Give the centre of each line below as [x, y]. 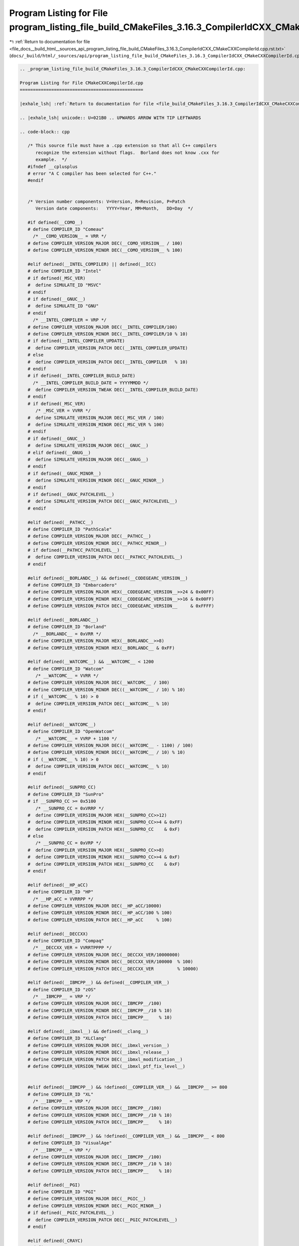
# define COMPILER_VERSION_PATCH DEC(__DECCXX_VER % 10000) [113, 969]
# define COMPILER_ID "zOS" [62, 990]
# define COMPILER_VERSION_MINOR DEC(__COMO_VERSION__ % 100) [105, 250]
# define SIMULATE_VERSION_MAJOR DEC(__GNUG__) [88, 459]
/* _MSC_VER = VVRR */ [63, 411]
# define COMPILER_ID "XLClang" [67, 1038]
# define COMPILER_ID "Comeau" [66, 230]
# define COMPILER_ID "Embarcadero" [72, 585]
